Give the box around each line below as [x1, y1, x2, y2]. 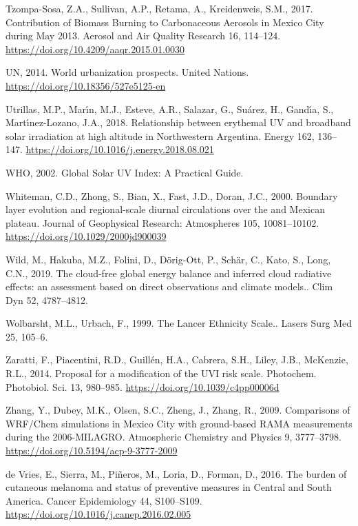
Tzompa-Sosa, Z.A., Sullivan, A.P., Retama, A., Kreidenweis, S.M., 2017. [6, 1, 313, 15]
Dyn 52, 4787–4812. [6, 292, 88, 307]
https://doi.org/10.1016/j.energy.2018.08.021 [25, 142, 214, 156]
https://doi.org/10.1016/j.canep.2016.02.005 [6, 507, 191, 521]
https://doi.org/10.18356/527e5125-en [6, 78, 166, 92]
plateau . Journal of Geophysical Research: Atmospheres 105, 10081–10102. [6, 215, 319, 230]
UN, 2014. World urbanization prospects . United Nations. [6, 65, 249, 79]
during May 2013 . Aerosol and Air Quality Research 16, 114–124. [6, 28, 281, 43]
